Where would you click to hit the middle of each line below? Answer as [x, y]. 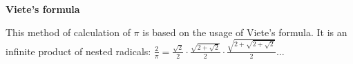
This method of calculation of [68, 32]
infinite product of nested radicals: [78, 51]
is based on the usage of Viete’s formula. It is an [245, 32]
